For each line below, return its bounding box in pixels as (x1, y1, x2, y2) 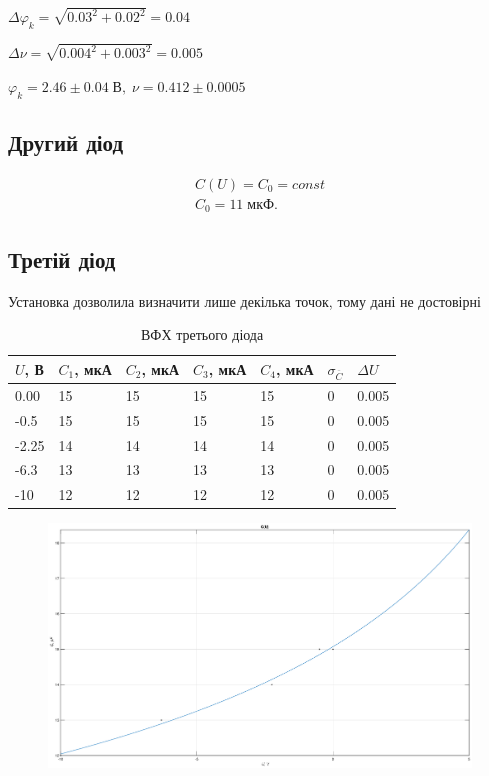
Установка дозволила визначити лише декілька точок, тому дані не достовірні (8, 290, 481, 311)
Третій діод (8, 243, 116, 274)
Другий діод (8, 127, 124, 158)
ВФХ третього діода (141, 324, 264, 345)
